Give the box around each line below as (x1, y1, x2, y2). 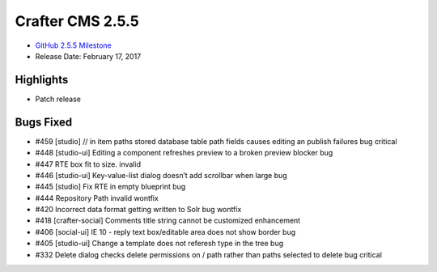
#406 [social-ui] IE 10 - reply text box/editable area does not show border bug (35, 227, 296, 236)
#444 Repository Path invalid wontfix (35, 193, 159, 202)
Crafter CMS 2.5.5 (15, 12, 139, 30)
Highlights (15, 73, 69, 87)
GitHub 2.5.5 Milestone (35, 40, 112, 50)
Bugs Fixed (15, 115, 73, 129)
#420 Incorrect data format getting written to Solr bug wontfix (35, 205, 242, 215)
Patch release (35, 94, 81, 104)
